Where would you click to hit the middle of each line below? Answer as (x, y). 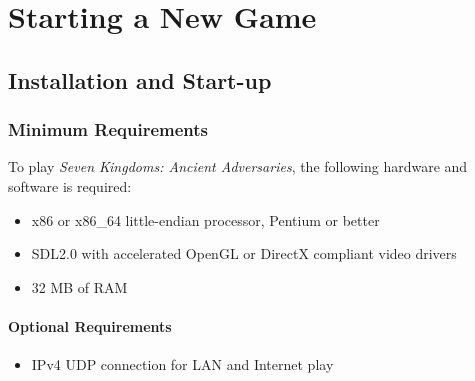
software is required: (70, 185)
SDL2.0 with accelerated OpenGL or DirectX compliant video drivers (244, 253)
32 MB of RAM (79, 286)
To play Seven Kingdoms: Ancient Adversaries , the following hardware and (238, 166)
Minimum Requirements (108, 129)
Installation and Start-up (140, 79)
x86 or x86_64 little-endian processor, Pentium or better (205, 219)
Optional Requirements (90, 325)
